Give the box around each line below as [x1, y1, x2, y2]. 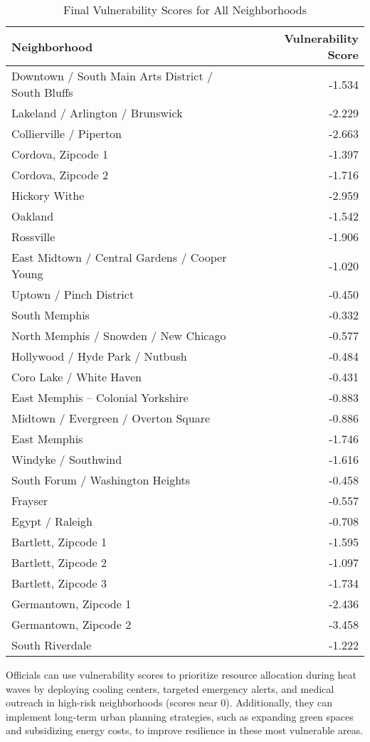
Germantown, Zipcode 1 [11, 595, 132, 612]
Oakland [11, 208, 54, 224]
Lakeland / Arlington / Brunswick [11, 105, 183, 121]
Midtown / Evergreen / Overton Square [11, 410, 211, 426]
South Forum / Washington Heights [11, 472, 191, 488]
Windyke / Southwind [11, 451, 122, 467]
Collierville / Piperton [11, 125, 122, 142]
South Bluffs [11, 84, 73, 100]
